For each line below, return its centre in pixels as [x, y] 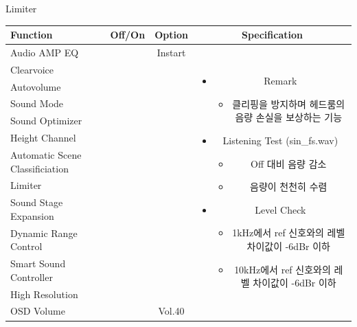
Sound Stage [37, 202]
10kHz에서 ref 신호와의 [283, 269]
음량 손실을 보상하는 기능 [289, 117]
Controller [32, 277]
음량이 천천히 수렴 [289, 187]
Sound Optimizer [46, 121]
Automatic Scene [46, 155]
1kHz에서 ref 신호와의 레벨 [289, 233]
